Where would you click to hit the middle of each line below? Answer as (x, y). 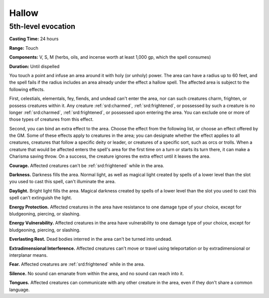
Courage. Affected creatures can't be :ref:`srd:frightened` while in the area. (87, 165)
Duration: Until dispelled (34, 66)
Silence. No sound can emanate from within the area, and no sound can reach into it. (97, 273)
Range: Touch (24, 48)
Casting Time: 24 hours (34, 39)
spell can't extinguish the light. (41, 198)
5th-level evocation (42, 26)
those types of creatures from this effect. (52, 119)
